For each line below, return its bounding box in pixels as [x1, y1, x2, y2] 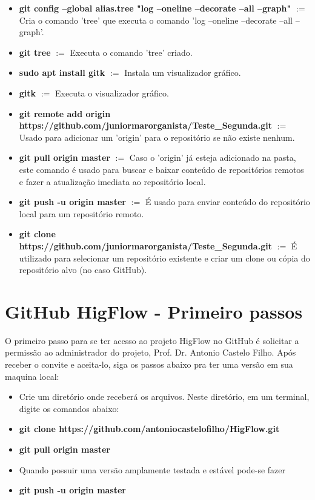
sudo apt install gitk [19, 66, 105, 79]
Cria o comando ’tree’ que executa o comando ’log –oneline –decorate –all [19, 13, 293, 26]
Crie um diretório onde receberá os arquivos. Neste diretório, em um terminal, [19, 390, 310, 403]
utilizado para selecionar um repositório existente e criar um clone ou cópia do [19, 251, 310, 264]
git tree [19, 46, 51, 58]
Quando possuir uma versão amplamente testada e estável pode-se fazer [19, 463, 285, 476]
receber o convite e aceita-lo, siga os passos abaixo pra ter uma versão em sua [5, 358, 293, 370]
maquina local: [5, 370, 59, 382]
